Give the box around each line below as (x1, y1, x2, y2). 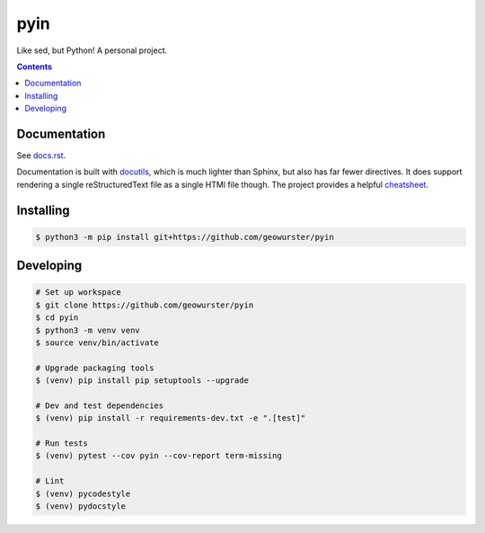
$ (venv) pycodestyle (35, 488, 131, 499)
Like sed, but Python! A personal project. (16, 45, 168, 56)
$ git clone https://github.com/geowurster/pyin (35, 299, 254, 310)
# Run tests (35, 439, 89, 449)
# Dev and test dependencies (35, 400, 164, 411)
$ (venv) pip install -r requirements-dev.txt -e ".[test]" (35, 413, 306, 423)
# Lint (35, 476, 65, 486)
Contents (16, 61, 53, 72)
